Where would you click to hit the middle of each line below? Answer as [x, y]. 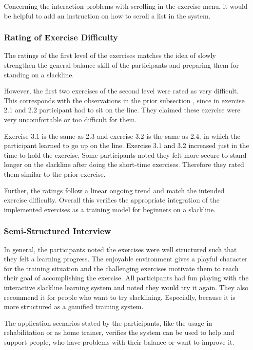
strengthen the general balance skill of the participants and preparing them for [121, 65]
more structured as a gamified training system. [74, 306]
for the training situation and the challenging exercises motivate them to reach [121, 268]
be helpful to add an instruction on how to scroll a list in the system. [107, 15]
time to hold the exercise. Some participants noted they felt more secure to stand [125, 155]
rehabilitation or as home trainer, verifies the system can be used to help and [119, 332]
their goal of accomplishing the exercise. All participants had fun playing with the [126, 278]
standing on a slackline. [39, 74]
